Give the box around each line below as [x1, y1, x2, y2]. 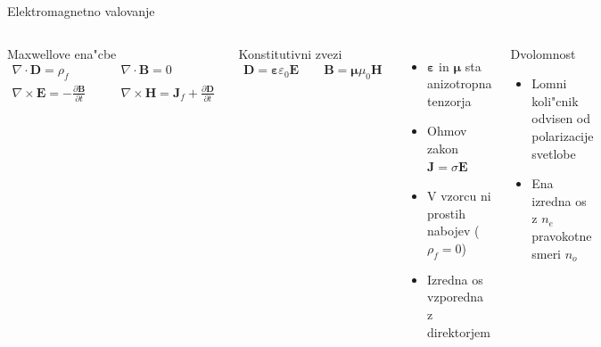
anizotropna [427, 74, 492, 93]
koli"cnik [531, 91, 579, 110]
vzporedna [427, 287, 484, 306]
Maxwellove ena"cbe [7, 44, 117, 62]
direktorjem [427, 322, 490, 341]
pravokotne [531, 226, 592, 244]
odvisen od [531, 109, 591, 128]
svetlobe [531, 144, 576, 162]
